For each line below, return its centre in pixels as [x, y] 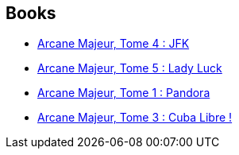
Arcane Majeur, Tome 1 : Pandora [124, 93]
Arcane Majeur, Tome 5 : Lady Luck [130, 68]
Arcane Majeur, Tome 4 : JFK [114, 44]
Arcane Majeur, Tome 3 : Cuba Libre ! [135, 118]
